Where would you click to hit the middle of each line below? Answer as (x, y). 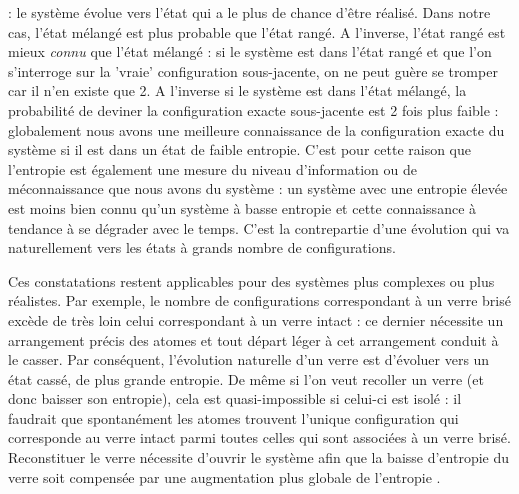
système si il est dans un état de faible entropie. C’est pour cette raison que (239, 149)
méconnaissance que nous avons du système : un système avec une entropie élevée (258, 188)
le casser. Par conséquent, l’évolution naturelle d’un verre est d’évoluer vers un (249, 359)
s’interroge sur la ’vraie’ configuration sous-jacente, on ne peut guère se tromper (253, 70)
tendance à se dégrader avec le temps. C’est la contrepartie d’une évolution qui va (259, 227)
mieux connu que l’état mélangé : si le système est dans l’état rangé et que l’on (250, 51)
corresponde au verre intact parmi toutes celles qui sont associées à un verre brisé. (259, 437)
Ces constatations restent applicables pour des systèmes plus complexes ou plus (251, 280)
